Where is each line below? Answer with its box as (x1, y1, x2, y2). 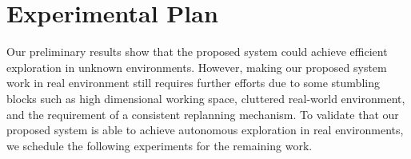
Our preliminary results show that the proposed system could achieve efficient (6, 43, 388, 60)
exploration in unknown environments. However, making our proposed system (6, 58, 387, 75)
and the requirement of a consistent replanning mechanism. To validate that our (6, 105, 399, 122)
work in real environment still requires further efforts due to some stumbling (6, 74, 380, 91)
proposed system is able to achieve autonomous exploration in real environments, (6, 121, 404, 138)
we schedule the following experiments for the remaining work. (6, 137, 313, 153)
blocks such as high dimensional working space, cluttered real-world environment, (6, 89, 405, 106)
